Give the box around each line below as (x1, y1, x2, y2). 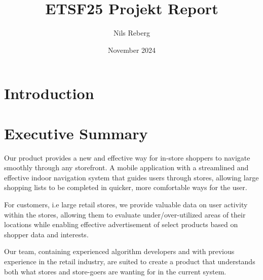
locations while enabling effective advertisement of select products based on (4, 219, 238, 230)
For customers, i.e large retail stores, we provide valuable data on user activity (4, 199, 248, 209)
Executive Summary (4, 122, 148, 143)
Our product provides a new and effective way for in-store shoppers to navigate (4, 152, 250, 163)
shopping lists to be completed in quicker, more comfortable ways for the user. (4, 182, 247, 193)
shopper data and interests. (4, 229, 89, 239)
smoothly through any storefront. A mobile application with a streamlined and (4, 162, 249, 173)
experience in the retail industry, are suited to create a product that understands (4, 256, 255, 266)
